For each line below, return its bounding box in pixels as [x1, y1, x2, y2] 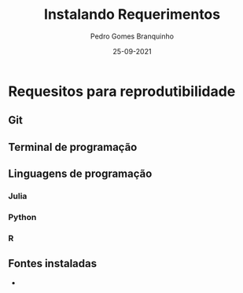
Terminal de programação [8, 140, 138, 154]
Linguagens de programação [8, 167, 153, 181]
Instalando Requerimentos [43, 5, 221, 24]
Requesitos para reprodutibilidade [8, 82, 236, 100]
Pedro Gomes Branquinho [90, 31, 175, 41]
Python [8, 211, 37, 222]
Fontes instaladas [8, 257, 97, 270]
